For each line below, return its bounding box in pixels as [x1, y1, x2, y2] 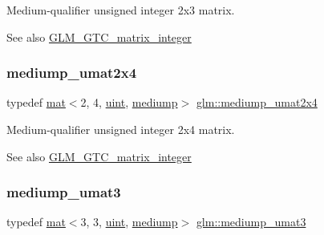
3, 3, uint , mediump [80, 213, 178, 230]
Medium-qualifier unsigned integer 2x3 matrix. [6, 2, 235, 18]
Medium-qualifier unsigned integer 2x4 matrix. [6, 121, 235, 137]
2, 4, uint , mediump [80, 94, 178, 111]
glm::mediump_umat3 [196, 213, 306, 230]
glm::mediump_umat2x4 [196, 94, 318, 111]
